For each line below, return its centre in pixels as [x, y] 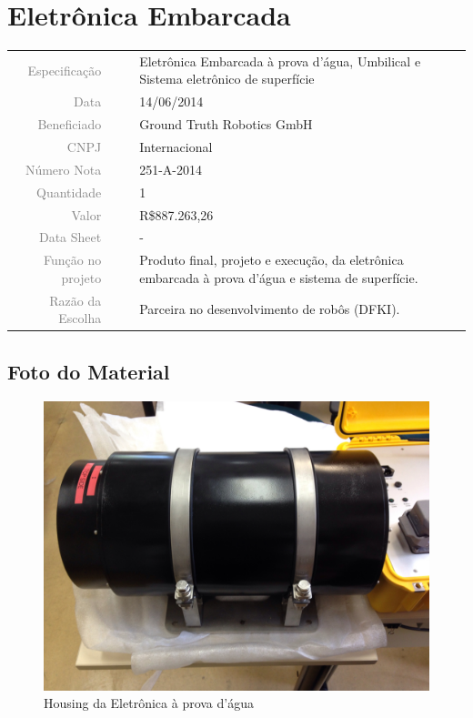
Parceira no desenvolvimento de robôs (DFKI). [270, 309]
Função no [72, 260]
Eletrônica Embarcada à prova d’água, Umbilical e [280, 61]
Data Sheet [70, 237]
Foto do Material [89, 371]
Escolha [80, 318]
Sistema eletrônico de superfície [227, 79]
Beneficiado [70, 124]
